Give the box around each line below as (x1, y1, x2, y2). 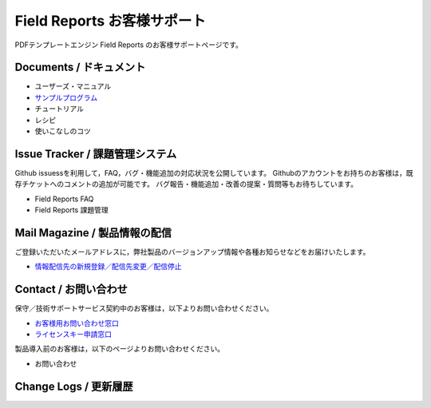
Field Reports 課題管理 (34, 205, 109, 215)
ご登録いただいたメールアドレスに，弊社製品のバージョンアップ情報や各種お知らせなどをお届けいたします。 (14, 248, 370, 256)
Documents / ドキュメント (14, 61, 146, 74)
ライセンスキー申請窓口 (34, 330, 112, 339)
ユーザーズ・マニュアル (34, 81, 112, 91)
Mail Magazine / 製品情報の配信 (14, 226, 172, 240)
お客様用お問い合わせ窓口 (34, 318, 119, 327)
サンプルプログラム (34, 93, 98, 102)
